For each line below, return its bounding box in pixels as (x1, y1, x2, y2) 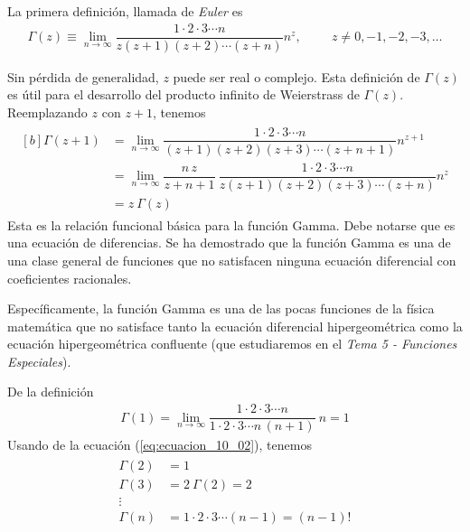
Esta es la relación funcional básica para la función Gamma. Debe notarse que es (7, 215, 456, 234)
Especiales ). (7, 351, 71, 370)
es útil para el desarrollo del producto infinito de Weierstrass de (7, 85, 360, 104)
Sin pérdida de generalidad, (7, 67, 159, 86)
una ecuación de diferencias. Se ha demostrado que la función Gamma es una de (7, 233, 451, 252)
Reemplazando (7, 102, 88, 121)
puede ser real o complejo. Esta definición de (173, 67, 420, 86)
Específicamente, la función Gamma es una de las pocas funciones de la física (7, 299, 435, 318)
